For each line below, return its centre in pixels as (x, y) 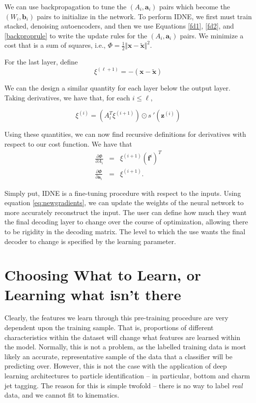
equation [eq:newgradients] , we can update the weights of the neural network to (124, 202)
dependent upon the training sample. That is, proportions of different (109, 327)
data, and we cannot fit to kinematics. (62, 395)
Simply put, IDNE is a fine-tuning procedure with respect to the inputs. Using (123, 193)
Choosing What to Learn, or (103, 275)
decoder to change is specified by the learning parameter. (90, 241)
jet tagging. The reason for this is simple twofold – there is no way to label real (124, 385)
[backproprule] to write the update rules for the (76, 35)
